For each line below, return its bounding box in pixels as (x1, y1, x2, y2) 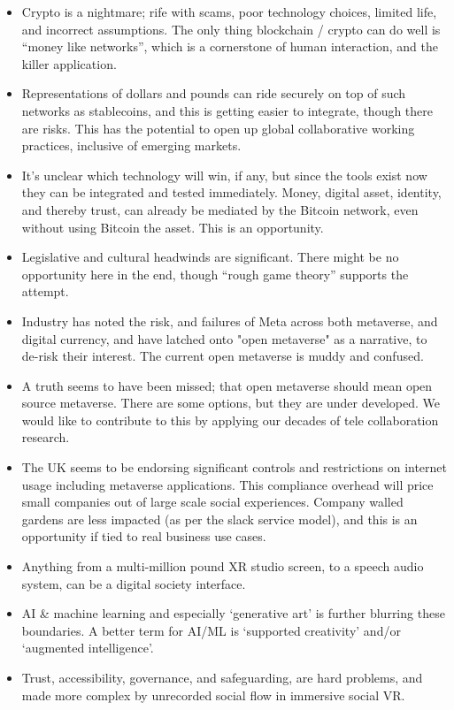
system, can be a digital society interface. (21, 574, 246, 592)
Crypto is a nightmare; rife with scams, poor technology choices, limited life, (21, 3, 437, 20)
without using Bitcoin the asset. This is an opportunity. (21, 218, 324, 236)
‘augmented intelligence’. (21, 638, 154, 657)
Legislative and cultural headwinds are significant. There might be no (21, 248, 399, 266)
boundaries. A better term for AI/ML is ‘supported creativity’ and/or (21, 621, 401, 639)
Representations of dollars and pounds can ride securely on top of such (21, 84, 406, 103)
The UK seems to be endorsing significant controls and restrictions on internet (21, 458, 448, 477)
